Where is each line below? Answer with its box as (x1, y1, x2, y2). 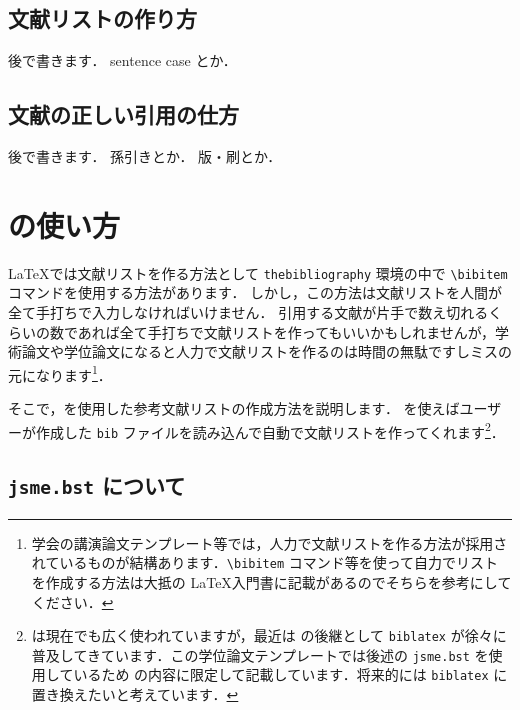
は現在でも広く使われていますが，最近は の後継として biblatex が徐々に (31, 625, 507, 646)
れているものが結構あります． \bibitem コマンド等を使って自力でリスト (31, 552, 499, 573)
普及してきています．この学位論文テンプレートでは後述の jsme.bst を (31, 644, 489, 665)
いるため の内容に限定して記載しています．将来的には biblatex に (73, 664, 508, 685)
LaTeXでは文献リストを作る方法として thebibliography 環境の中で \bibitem (8, 262, 508, 283)
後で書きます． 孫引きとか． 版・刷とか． (8, 146, 282, 166)
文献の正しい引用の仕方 (8, 99, 239, 130)
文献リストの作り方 (8, 3, 197, 34)
